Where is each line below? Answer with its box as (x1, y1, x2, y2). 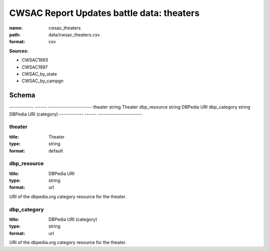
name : (9, 25, 23, 31)
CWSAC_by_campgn (21, 78, 64, 84)
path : (9, 31, 21, 37)
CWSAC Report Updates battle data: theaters (9, 7, 200, 18)
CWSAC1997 (21, 64, 48, 70)
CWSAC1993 (21, 57, 48, 63)
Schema (9, 91, 36, 100)
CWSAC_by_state (21, 71, 57, 77)
